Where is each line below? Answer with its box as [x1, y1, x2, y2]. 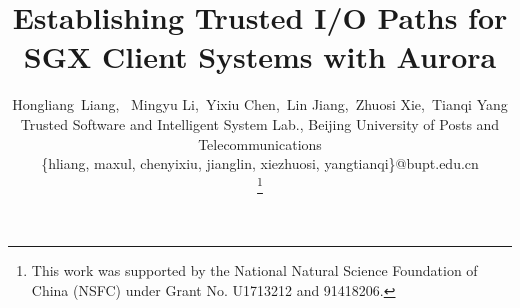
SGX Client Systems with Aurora [23, 36, 497, 77]
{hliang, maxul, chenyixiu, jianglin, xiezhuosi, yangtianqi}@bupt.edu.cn [41, 153, 479, 174]
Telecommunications [198, 133, 322, 154]
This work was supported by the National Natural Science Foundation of [31, 260, 478, 281]
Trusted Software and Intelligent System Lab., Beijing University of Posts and [20, 113, 500, 134]
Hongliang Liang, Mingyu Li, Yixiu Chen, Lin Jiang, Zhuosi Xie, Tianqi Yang [12, 94, 508, 115]
